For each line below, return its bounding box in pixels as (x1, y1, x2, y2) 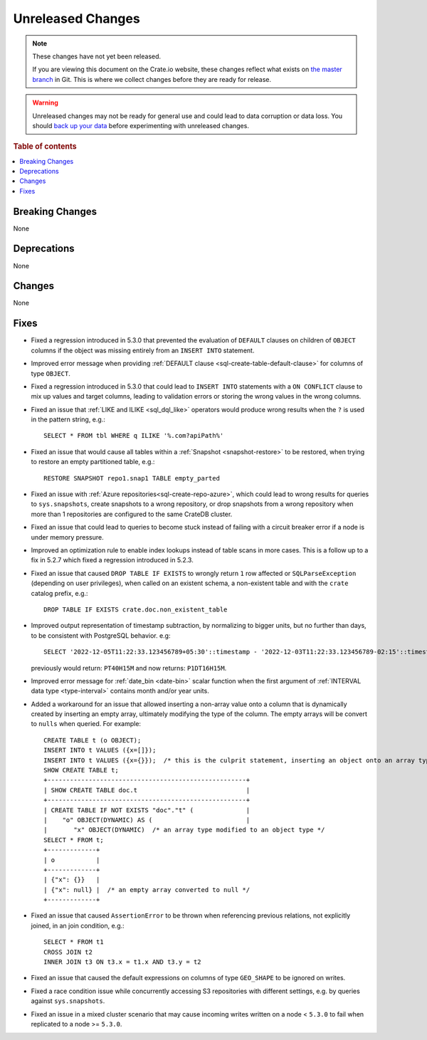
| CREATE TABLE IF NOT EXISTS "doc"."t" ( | (43, 806, 251, 814)
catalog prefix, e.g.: (31, 589, 88, 597)
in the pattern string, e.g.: (31, 415, 106, 424)
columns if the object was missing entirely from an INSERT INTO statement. (31, 346, 255, 354)
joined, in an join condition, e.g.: (31, 921, 125, 930)
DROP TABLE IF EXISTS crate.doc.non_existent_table (43, 605, 228, 614)
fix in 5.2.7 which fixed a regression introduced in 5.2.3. (31, 556, 194, 564)
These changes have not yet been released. (32, 52, 162, 61)
